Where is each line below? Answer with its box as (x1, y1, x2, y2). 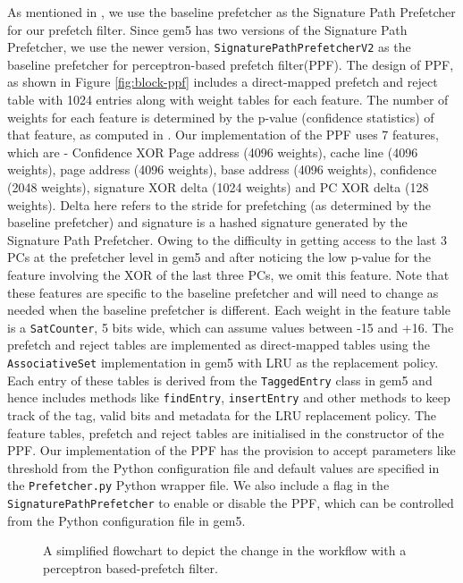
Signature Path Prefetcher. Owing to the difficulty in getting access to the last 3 (7, 230, 447, 249)
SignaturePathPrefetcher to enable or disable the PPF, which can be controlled (7, 494, 454, 511)
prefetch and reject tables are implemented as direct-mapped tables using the (7, 335, 430, 354)
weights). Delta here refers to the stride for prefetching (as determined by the (7, 195, 432, 214)
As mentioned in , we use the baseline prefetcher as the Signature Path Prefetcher (7, 3, 456, 21)
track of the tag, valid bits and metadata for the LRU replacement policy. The (7, 405, 437, 424)
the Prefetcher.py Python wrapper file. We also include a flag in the (7, 476, 390, 494)
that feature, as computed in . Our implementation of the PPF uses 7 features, (7, 125, 439, 144)
